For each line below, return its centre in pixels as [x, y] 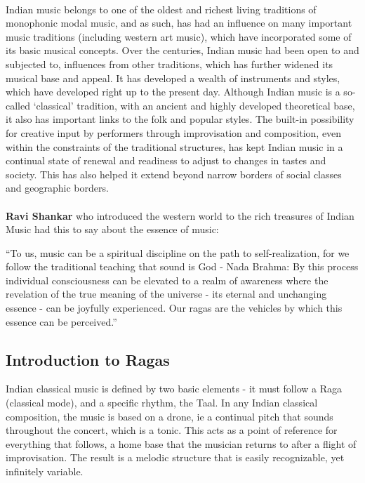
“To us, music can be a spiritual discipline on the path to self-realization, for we [178, 252]
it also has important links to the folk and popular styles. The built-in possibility [180, 119]
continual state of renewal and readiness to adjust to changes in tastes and [166, 160]
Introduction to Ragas [88, 359]
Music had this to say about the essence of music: [112, 229]
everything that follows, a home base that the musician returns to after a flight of [181, 443]
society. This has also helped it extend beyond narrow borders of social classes [174, 174]
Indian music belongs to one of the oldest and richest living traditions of [161, 9]
